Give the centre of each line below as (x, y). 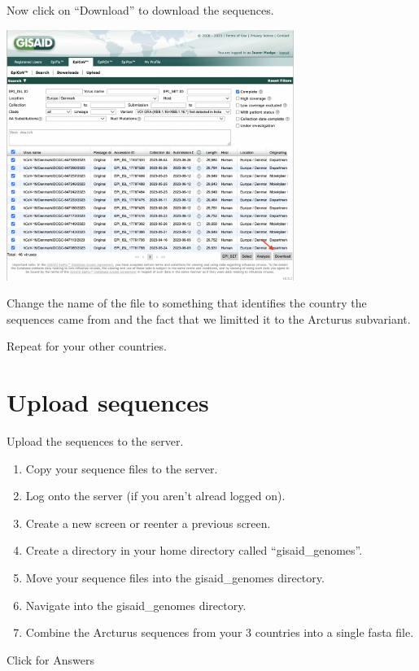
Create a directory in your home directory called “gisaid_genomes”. (194, 550)
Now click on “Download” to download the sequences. (140, 10)
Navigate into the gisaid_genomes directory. (136, 605)
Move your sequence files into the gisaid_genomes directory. (175, 578)
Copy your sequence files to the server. (122, 468)
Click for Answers (50, 659)
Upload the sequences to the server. (95, 441)
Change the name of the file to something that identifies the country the (187, 303)
